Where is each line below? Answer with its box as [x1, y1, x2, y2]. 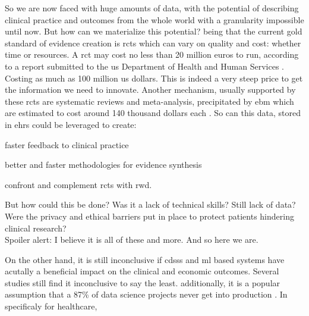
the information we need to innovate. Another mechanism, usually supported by [5, 83, 296, 96]
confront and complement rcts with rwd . [5, 178, 152, 190]
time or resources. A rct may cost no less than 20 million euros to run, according [5, 48, 299, 61]
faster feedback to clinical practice [5, 138, 129, 151]
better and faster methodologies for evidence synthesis [5, 158, 202, 171]
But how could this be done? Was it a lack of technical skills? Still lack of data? [5, 198, 296, 211]
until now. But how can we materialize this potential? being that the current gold [5, 25, 302, 37]
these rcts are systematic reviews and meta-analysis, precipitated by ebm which [5, 95, 294, 107]
